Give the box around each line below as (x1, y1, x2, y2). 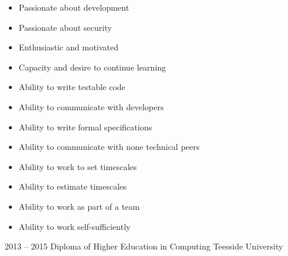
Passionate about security (18, 21, 112, 33)
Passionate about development (18, 1, 129, 13)
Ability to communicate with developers (18, 100, 164, 113)
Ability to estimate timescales (18, 180, 127, 193)
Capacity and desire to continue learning (18, 60, 167, 73)
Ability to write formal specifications (18, 120, 152, 133)
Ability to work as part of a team (18, 200, 140, 212)
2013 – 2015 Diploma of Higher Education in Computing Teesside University (5, 240, 283, 252)
